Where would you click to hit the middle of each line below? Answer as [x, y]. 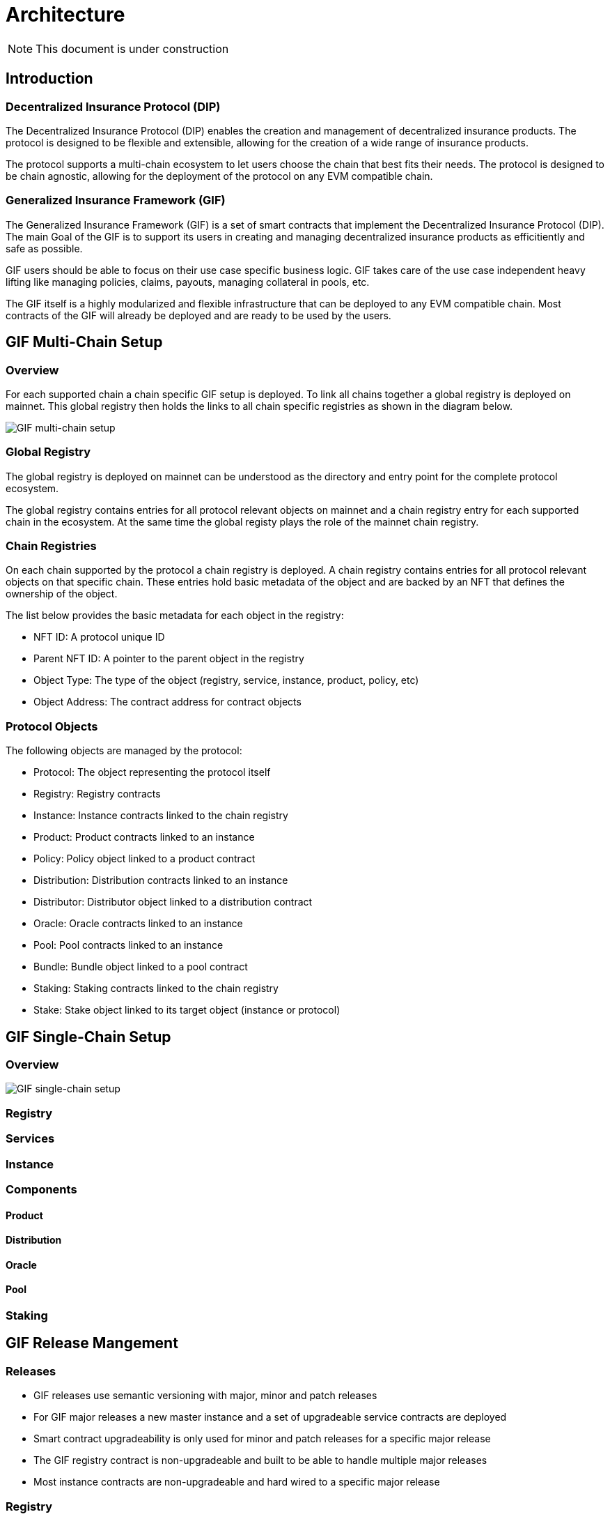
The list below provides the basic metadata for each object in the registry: [175, 616]
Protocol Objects [52, 726]
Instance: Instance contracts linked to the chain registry [161, 816]
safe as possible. [44, 248]
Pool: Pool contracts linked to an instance [128, 945]
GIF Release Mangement [92, 1343]
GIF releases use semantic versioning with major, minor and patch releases [205, 1396]
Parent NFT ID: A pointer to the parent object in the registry [169, 659]
